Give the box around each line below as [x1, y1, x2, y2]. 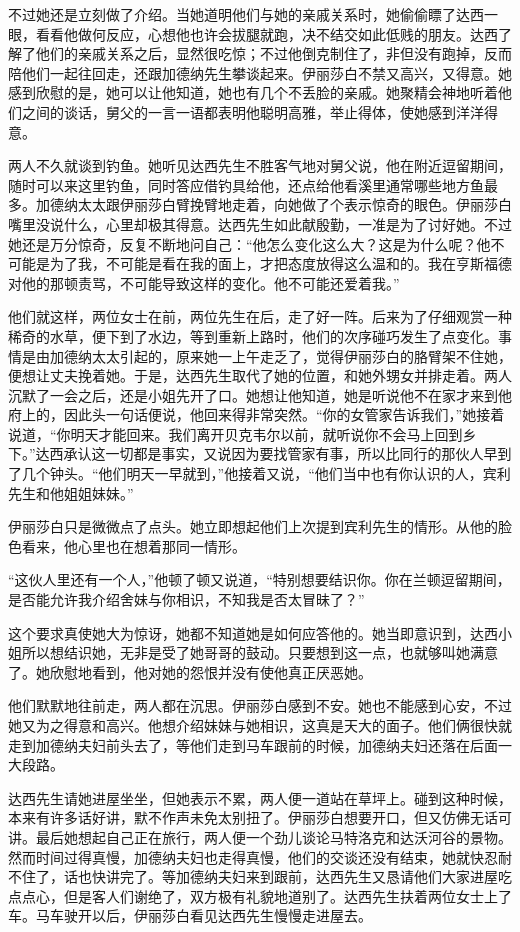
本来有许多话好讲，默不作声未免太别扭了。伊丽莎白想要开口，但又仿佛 [8, 807, 470, 828]
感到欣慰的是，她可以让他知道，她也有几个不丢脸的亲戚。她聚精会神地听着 [8, 82, 498, 103]
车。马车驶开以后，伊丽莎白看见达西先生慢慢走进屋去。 [8, 905, 372, 926]
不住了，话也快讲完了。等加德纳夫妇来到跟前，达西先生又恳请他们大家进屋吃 [8, 866, 512, 887]
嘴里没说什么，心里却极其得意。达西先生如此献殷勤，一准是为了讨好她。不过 [8, 213, 512, 234]
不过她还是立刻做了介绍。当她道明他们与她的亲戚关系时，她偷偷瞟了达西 [8, 4, 484, 24]
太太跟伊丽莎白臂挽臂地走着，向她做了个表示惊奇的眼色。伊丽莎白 [77, 194, 512, 215]
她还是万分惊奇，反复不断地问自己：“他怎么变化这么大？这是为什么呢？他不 [8, 233, 505, 254]
